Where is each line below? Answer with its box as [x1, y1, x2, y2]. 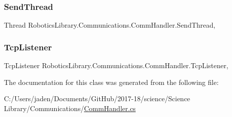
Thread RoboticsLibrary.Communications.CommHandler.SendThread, [4, 20, 216, 30]
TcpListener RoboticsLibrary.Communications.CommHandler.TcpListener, [4, 60, 229, 71]
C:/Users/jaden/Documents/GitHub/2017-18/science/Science [4, 93, 191, 104]
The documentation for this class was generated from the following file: [4, 77, 219, 87]
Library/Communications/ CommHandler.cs [4, 103, 136, 113]
